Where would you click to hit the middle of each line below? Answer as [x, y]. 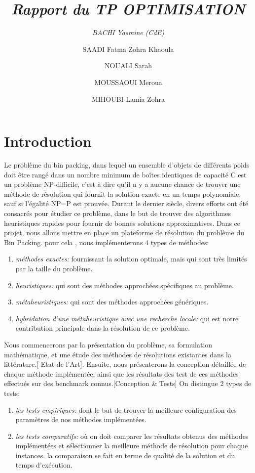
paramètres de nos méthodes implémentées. [81, 419]
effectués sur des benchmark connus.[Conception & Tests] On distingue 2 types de [128, 383]
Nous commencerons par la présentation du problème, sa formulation [108, 344]
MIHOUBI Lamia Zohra [128, 99]
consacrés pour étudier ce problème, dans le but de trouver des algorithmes [117, 213]
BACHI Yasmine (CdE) [128, 32]
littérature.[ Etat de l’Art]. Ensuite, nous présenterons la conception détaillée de [125, 364]
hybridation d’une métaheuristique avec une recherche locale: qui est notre [127, 318]
